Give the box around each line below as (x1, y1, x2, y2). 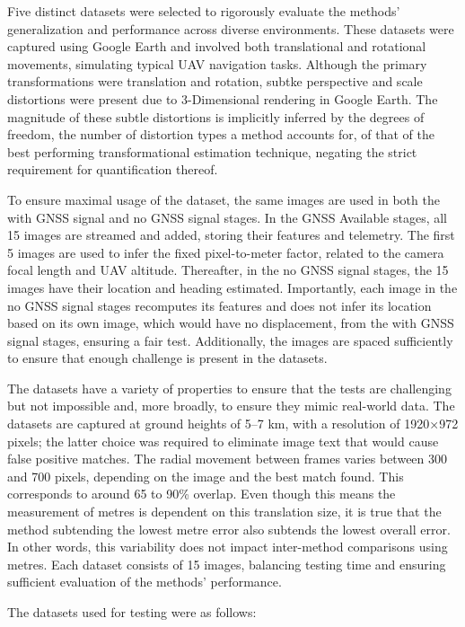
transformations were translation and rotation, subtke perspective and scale (7, 72, 423, 91)
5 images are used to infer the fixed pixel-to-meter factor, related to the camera (7, 243, 444, 261)
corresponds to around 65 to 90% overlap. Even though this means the (7, 484, 396, 503)
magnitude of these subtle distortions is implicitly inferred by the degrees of (7, 107, 425, 126)
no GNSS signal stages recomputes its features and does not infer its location (7, 296, 432, 314)
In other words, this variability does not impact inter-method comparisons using (7, 537, 448, 556)
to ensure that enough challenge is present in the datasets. (7, 349, 328, 367)
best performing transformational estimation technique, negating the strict (7, 142, 417, 161)
